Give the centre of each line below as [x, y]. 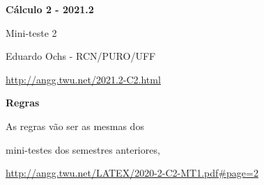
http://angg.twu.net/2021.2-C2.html [83, 79]
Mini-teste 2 [31, 32]
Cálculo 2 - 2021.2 [50, 9]
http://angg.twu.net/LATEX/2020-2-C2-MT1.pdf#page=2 [132, 173]
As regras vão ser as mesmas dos [75, 126]
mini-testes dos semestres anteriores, [83, 149]
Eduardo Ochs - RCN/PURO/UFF [81, 56]
